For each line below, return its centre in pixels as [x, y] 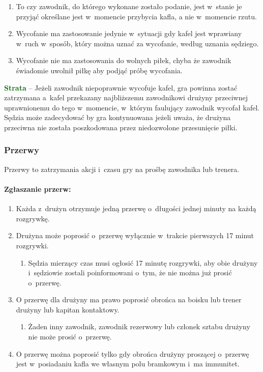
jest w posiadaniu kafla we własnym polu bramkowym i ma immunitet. [128, 364]
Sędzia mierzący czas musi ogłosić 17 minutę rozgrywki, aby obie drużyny [143, 262]
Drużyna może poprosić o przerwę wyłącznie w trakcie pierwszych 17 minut [135, 235]
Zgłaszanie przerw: [38, 189]
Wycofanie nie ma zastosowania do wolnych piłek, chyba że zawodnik [124, 60]
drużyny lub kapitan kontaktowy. [68, 309]
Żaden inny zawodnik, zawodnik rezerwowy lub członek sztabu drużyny [139, 326]
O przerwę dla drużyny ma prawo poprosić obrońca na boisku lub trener [129, 299]
